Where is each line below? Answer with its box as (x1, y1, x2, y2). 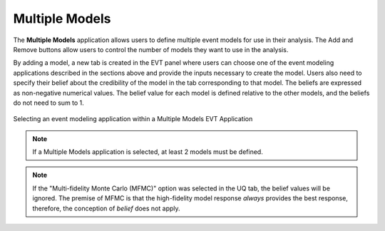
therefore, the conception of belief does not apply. (32, 204, 181, 212)
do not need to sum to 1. (13, 98, 85, 107)
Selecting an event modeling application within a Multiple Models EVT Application (13, 115, 253, 123)
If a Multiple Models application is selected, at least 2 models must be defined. (32, 148, 263, 156)
